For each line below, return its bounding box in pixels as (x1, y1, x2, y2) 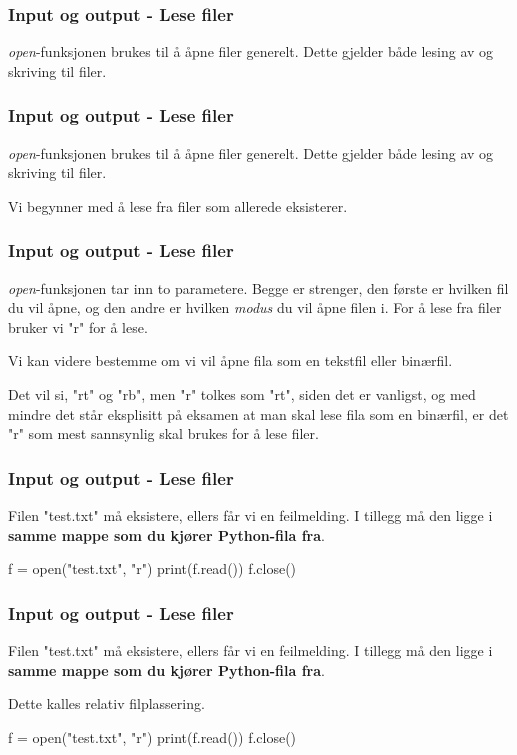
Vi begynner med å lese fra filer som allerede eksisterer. (8, 195, 348, 216)
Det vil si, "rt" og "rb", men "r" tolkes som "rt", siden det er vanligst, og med (8, 384, 476, 404)
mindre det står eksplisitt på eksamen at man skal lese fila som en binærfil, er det (8, 403, 509, 424)
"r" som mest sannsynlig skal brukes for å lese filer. (8, 423, 319, 444)
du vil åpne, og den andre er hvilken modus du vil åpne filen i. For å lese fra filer (8, 297, 502, 318)
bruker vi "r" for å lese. (8, 316, 148, 337)
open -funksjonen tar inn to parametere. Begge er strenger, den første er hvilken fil (8, 277, 509, 298)
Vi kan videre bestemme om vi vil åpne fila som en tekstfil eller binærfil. (8, 350, 453, 371)
